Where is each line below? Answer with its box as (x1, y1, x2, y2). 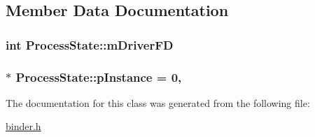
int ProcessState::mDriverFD (6, 36, 174, 53)
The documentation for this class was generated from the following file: (6, 95, 310, 110)
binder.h (6, 119, 41, 134)
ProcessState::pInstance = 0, (15, 68, 182, 85)
